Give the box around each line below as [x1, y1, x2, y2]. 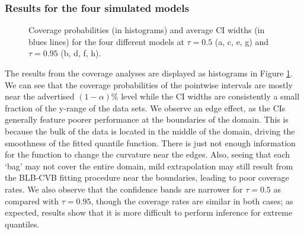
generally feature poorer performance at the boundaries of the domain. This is [5, 113, 289, 126]
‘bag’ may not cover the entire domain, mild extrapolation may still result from [5, 159, 293, 172]
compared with [5, 194, 59, 207]
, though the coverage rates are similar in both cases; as [91, 194, 293, 207]
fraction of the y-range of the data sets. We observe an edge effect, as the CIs [5, 101, 286, 114]
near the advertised [5, 90, 75, 102]
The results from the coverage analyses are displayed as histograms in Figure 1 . [5, 67, 293, 79]
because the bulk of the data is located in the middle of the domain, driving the [5, 124, 295, 137]
